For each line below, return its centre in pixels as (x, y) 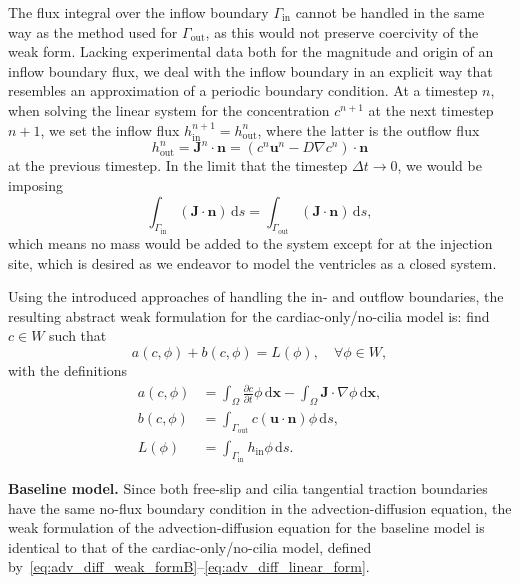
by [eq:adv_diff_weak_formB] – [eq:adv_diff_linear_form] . (189, 566)
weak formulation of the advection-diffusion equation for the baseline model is (246, 527)
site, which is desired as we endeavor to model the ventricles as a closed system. (252, 262)
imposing (35, 185)
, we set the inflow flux (110, 129)
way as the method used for (93, 31)
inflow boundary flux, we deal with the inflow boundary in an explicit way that (250, 70)
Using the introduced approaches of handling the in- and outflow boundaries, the (256, 296)
